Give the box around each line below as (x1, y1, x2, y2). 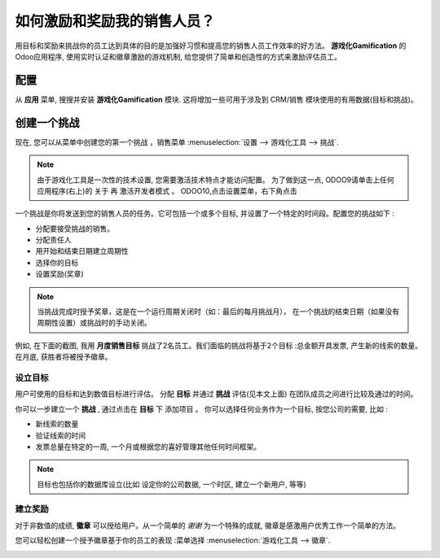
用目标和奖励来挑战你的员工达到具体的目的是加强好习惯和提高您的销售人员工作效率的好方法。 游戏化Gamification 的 (15, 41, 407, 50)
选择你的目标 (35, 257, 79, 268)
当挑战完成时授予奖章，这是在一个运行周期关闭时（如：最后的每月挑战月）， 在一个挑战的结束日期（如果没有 (37, 307, 399, 316)
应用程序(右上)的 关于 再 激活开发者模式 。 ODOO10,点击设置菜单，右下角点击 (37, 185, 297, 195)
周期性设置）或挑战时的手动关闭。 (37, 318, 152, 328)
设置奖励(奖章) (35, 269, 85, 279)
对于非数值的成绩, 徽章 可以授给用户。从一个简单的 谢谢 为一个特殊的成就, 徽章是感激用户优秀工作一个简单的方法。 (15, 521, 401, 530)
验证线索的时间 (35, 430, 86, 440)
